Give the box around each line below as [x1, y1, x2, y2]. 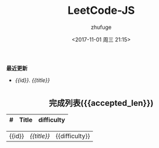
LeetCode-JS [67, 4, 136, 17]
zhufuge [90, 23, 112, 31]
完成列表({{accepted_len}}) [49, 97, 154, 108]
